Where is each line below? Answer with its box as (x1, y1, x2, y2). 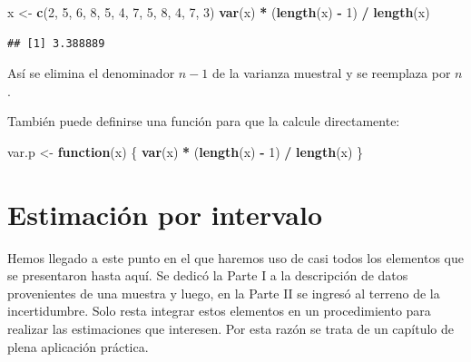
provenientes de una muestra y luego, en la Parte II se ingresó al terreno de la (7, 283, 440, 302)
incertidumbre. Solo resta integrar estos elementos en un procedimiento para (7, 301, 431, 320)
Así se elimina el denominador (7, 64, 175, 83)
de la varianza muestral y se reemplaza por (211, 64, 451, 83)
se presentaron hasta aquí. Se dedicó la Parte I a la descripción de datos (7, 266, 408, 285)
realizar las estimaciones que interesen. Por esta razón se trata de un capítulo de (7, 319, 454, 338)
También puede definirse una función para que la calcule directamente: (7, 112, 400, 131)
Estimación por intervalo (7, 195, 323, 232)
